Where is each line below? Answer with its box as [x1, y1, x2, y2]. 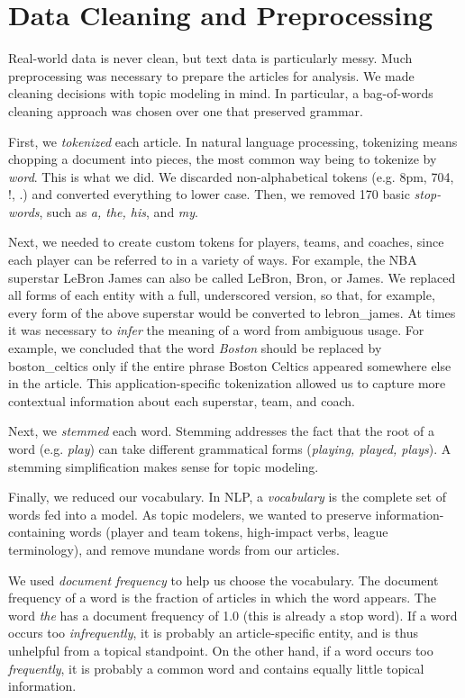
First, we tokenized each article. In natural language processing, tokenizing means [8, 131, 458, 150]
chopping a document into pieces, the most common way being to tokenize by [8, 150, 437, 168]
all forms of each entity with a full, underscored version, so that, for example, [8, 286, 435, 304]
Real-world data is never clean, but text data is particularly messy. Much [8, 49, 413, 68]
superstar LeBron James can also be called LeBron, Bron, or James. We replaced [8, 267, 456, 286]
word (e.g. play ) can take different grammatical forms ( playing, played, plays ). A [8, 440, 451, 458]
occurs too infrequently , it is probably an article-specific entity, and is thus [8, 623, 419, 642]
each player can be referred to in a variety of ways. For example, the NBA [8, 250, 417, 269]
